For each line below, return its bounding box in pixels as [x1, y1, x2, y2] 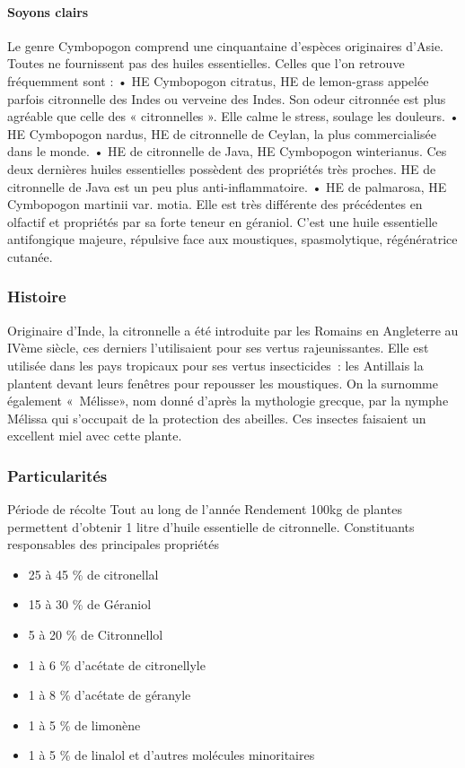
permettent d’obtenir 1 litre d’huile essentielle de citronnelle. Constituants [7, 517, 415, 536]
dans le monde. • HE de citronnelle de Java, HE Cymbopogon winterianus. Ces [7, 142, 447, 161]
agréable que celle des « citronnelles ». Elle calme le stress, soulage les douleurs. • [7, 107, 460, 126]
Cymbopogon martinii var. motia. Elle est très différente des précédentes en [7, 195, 423, 214]
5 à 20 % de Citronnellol [28, 625, 163, 644]
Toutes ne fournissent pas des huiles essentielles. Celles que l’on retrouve [7, 54, 405, 73]
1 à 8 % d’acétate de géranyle [28, 685, 191, 704]
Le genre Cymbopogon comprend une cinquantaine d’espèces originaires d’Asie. [7, 36, 443, 55]
